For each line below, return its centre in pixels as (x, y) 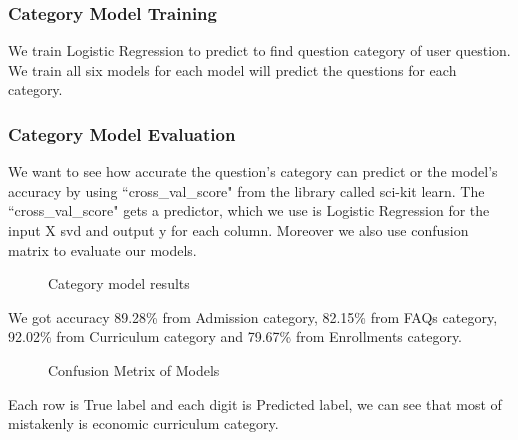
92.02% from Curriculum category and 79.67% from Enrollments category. (235, 336)
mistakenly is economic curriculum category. (143, 423)
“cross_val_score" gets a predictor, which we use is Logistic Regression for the (249, 210)
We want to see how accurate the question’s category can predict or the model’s (253, 171)
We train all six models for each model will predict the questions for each (232, 69)
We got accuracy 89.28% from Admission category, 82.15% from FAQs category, (253, 316)
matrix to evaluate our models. (102, 249)
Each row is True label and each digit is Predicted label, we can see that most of (255, 403)
